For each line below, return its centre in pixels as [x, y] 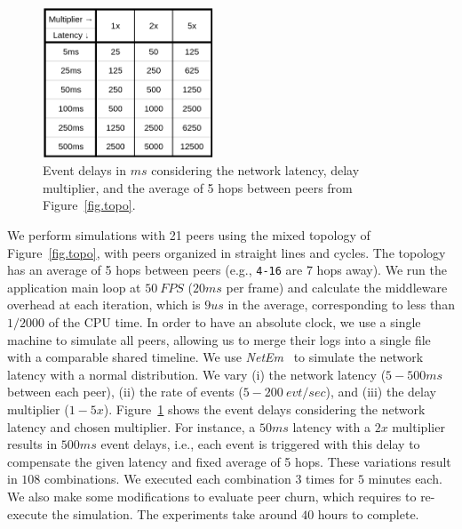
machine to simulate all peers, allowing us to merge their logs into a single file [219, 339]
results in [32, 444]
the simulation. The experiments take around [175, 513]
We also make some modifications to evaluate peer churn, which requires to [212, 496]
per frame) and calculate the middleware [337, 287]
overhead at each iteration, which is [104, 305]
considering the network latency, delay [255, 170]
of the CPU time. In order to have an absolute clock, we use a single [235, 322]
